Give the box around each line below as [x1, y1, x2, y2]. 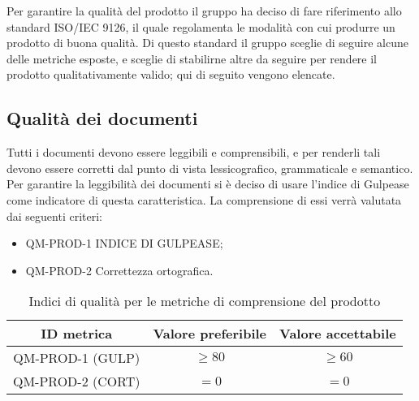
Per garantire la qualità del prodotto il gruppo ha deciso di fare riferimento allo [6, 2, 402, 19]
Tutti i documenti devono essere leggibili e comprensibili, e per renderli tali [6, 144, 381, 161]
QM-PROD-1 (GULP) [13, 348, 140, 368]
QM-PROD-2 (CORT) [13, 372, 140, 391]
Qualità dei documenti [6, 106, 198, 131]
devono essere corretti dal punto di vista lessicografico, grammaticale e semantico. [6, 159, 413, 176]
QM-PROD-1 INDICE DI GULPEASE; [25, 235, 223, 252]
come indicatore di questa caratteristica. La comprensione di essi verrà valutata [6, 191, 402, 208]
